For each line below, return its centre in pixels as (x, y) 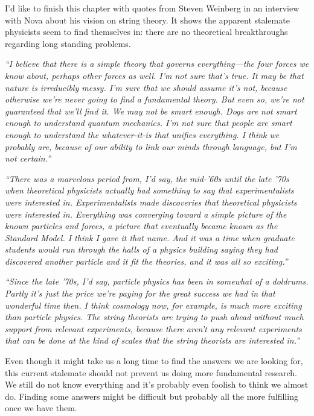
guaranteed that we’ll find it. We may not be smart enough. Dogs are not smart (151, 111)
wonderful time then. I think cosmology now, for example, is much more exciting (153, 305)
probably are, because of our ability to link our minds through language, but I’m (151, 146)
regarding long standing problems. (68, 43)
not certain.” (28, 158)
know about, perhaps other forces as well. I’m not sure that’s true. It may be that (154, 75)
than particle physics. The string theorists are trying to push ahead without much (154, 317)
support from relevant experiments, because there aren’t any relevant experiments (153, 328)
